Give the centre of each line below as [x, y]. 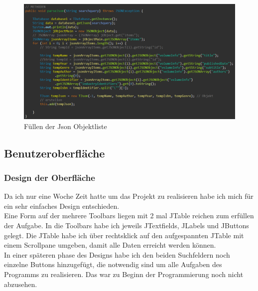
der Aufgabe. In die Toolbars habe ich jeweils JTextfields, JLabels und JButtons [127, 225]
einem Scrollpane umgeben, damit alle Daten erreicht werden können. [110, 245]
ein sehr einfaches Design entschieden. [62, 206]
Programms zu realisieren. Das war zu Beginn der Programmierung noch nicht [124, 274]
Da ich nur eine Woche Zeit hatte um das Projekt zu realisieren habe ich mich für [129, 196]
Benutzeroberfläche [55, 153]
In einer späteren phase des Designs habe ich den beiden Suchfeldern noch [117, 254]
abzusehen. [21, 284]
